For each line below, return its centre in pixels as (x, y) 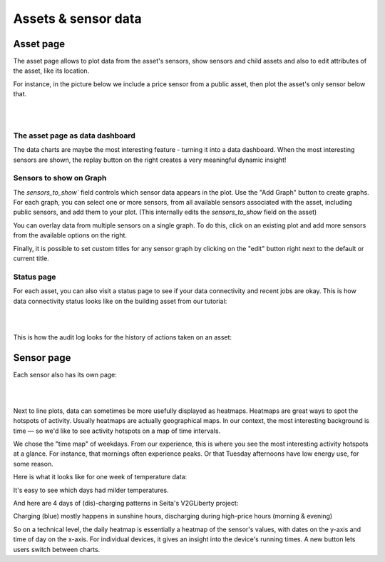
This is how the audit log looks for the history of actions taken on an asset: (122, 337)
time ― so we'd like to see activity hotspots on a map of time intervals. (117, 431)
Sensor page (42, 358)
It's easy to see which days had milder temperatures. (91, 490)
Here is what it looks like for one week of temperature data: (100, 477)
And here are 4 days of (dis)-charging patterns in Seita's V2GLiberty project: (126, 503)
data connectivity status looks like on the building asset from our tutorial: (120, 301)
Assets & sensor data (77, 19)
